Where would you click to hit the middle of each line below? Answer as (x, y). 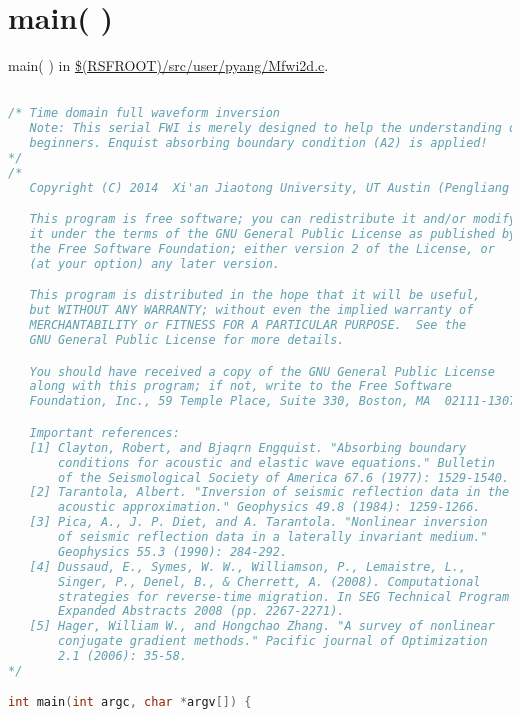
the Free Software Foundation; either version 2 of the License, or (262, 249)
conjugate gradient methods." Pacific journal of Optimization (273, 641)
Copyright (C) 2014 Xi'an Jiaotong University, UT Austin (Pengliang (269, 187)
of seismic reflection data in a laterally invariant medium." (273, 537)
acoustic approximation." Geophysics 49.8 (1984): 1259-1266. (269, 507)
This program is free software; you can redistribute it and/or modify (273, 219)
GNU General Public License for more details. (187, 340)
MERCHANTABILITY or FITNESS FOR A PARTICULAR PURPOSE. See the (248, 325)
